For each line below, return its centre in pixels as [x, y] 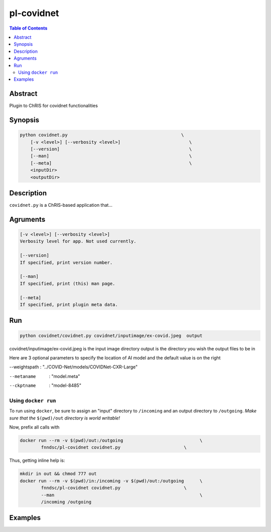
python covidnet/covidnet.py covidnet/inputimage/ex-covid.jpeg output [111, 336]
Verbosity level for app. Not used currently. [78, 241]
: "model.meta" [64, 376]
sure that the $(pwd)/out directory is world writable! [65, 418]
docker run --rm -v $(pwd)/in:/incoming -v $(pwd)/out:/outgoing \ [111, 481]
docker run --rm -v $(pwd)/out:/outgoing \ [111, 440]
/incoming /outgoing [66, 502]
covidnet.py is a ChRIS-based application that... [61, 205]
